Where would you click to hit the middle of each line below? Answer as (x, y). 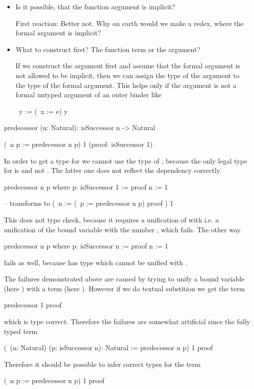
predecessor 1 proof (33, 305)
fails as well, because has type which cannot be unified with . (96, 262)
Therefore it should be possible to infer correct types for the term (102, 364)
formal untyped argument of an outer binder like (89, 95)
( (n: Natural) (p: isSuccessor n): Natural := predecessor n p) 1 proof (109, 347)
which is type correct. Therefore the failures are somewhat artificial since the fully (127, 321)
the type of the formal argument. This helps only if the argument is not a (126, 85)
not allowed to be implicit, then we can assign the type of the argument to (127, 75)
